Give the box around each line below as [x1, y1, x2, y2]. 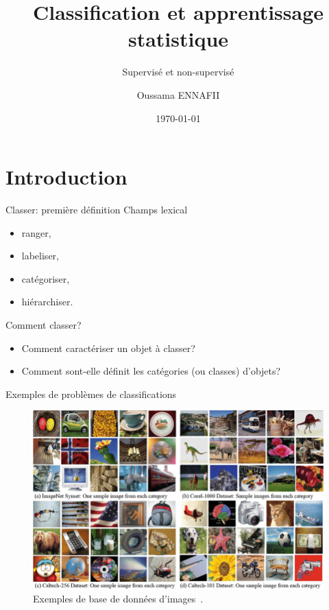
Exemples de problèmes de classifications [5, 386, 177, 401]
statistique [127, 25, 229, 53]
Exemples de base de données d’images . [33, 591, 204, 605]
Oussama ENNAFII [136, 87, 220, 102]
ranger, [21, 225, 51, 239]
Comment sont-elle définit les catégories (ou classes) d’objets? [21, 364, 281, 378]
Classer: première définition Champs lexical [5, 202, 188, 217]
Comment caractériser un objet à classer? [21, 340, 195, 355]
